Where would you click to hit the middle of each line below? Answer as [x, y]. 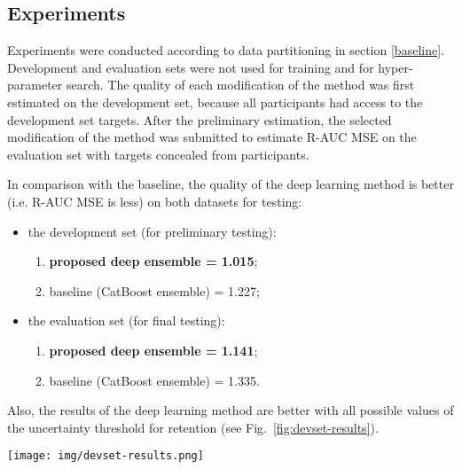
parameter [35, 85]
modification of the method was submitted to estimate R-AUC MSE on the [212, 137]
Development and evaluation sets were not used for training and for [191, 67]
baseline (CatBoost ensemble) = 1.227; [154, 290]
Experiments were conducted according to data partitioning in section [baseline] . [226, 50]
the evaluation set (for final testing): [126, 320]
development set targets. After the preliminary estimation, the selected [200, 119]
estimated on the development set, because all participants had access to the [215, 102]
